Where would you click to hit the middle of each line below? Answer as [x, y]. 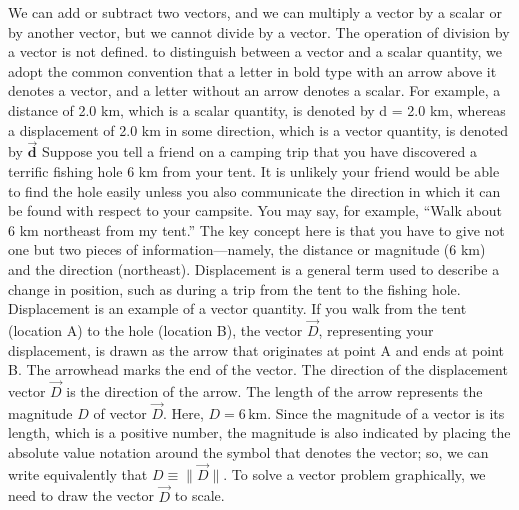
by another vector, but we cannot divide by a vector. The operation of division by [259, 31]
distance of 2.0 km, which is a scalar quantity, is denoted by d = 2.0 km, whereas [257, 109]
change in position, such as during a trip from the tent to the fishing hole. [234, 288]
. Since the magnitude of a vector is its [386, 412]
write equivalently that [78, 473]
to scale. [199, 495]
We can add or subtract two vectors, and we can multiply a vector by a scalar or [255, 12]
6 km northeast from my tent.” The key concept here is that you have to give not [256, 229]
